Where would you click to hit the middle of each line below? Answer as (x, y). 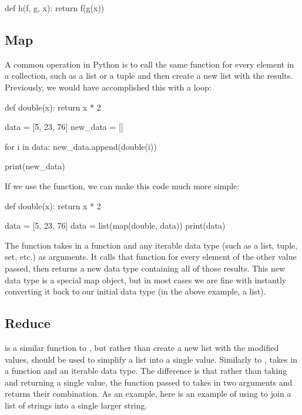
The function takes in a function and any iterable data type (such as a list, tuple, (151, 245)
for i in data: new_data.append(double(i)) (81, 146)
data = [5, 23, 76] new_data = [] (64, 127)
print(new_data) (35, 166)
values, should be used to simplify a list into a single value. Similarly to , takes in (151, 359)
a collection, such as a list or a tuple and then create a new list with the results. (149, 76)
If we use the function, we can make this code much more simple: (122, 185)
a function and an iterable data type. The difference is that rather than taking (146, 371)
